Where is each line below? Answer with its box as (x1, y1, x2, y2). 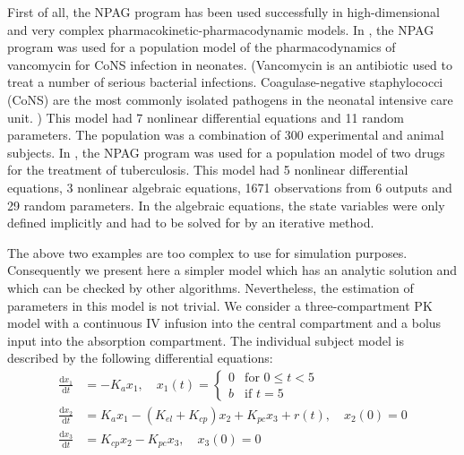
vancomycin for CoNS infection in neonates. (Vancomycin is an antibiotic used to (7, 55, 452, 73)
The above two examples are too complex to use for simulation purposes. (7, 243, 408, 262)
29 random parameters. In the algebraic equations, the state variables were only (7, 195, 445, 214)
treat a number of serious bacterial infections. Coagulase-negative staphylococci (7, 73, 443, 91)
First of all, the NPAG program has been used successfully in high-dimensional (7, 3, 440, 21)
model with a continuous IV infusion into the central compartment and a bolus (7, 313, 442, 332)
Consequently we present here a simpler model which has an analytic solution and (7, 261, 458, 279)
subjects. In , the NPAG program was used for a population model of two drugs (7, 142, 445, 161)
